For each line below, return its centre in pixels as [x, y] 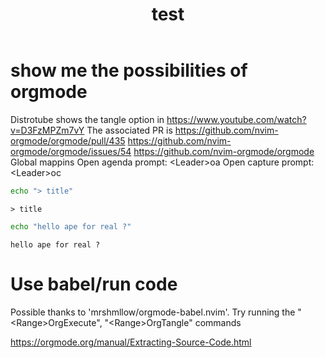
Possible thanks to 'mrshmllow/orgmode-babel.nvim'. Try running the [153, 312]
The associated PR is [129, 130]
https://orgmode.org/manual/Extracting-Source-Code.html [131, 342]
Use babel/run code [94, 284]
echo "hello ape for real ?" [71, 226]
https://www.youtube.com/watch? [236, 119]
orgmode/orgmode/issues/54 [71, 151]
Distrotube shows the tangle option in [87, 119]
